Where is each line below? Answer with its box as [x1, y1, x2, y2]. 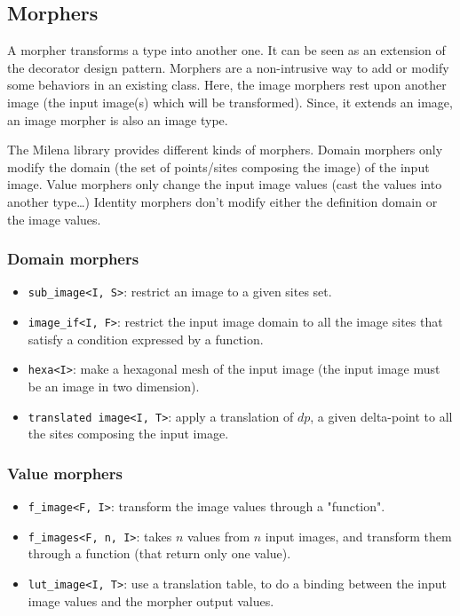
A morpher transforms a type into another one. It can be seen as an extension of [7, 41, 446, 59]
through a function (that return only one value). [28, 544, 291, 563]
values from [186, 526, 250, 545]
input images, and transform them [265, 526, 452, 545]
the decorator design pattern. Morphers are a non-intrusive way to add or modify [7, 58, 449, 76]
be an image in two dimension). [28, 376, 200, 395]
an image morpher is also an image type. [7, 110, 228, 129]
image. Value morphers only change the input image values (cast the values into [7, 175, 442, 193]
